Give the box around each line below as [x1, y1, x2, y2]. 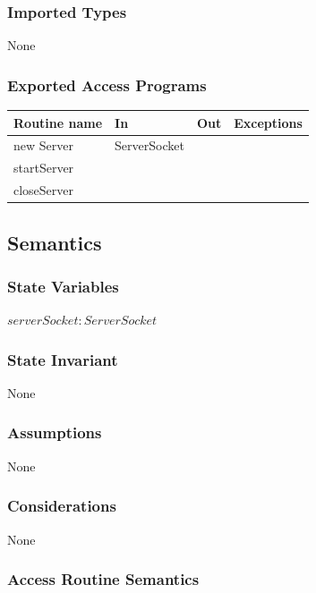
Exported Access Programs [7, 73, 207, 96]
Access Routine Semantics [7, 568, 200, 590]
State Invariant [7, 348, 118, 370]
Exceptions [234, 113, 303, 131]
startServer [13, 158, 74, 177]
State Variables [7, 275, 119, 297]
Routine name [13, 113, 103, 131]
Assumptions [7, 421, 102, 444]
